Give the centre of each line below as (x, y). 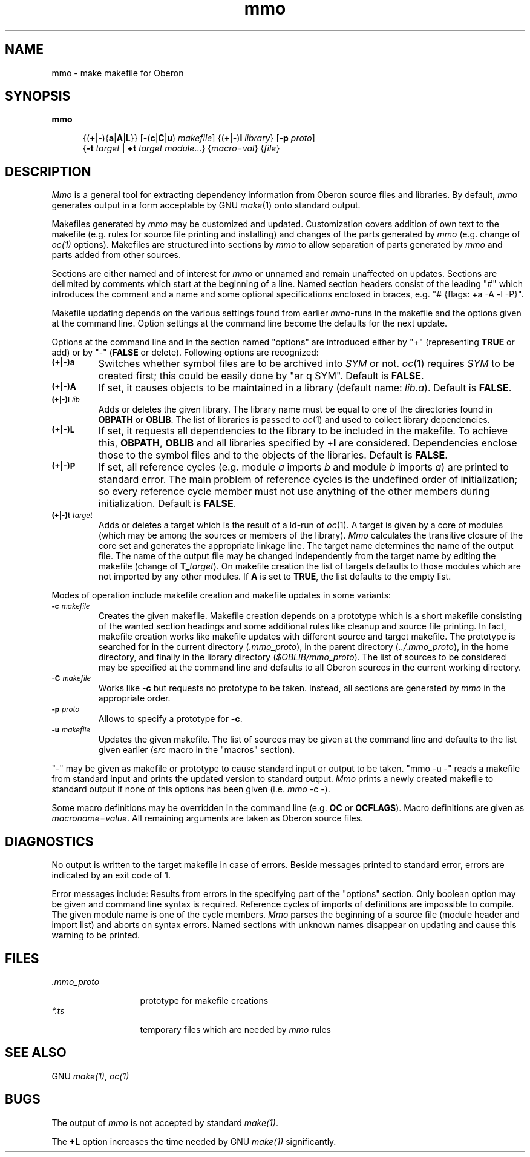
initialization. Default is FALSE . (167, 504)
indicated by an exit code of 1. (111, 875)
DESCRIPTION (48, 171)
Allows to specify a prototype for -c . (170, 719)
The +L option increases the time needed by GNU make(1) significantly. (194, 1141)
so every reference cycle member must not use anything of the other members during (294, 492)
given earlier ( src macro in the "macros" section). (197, 750)
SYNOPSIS (38, 96)
